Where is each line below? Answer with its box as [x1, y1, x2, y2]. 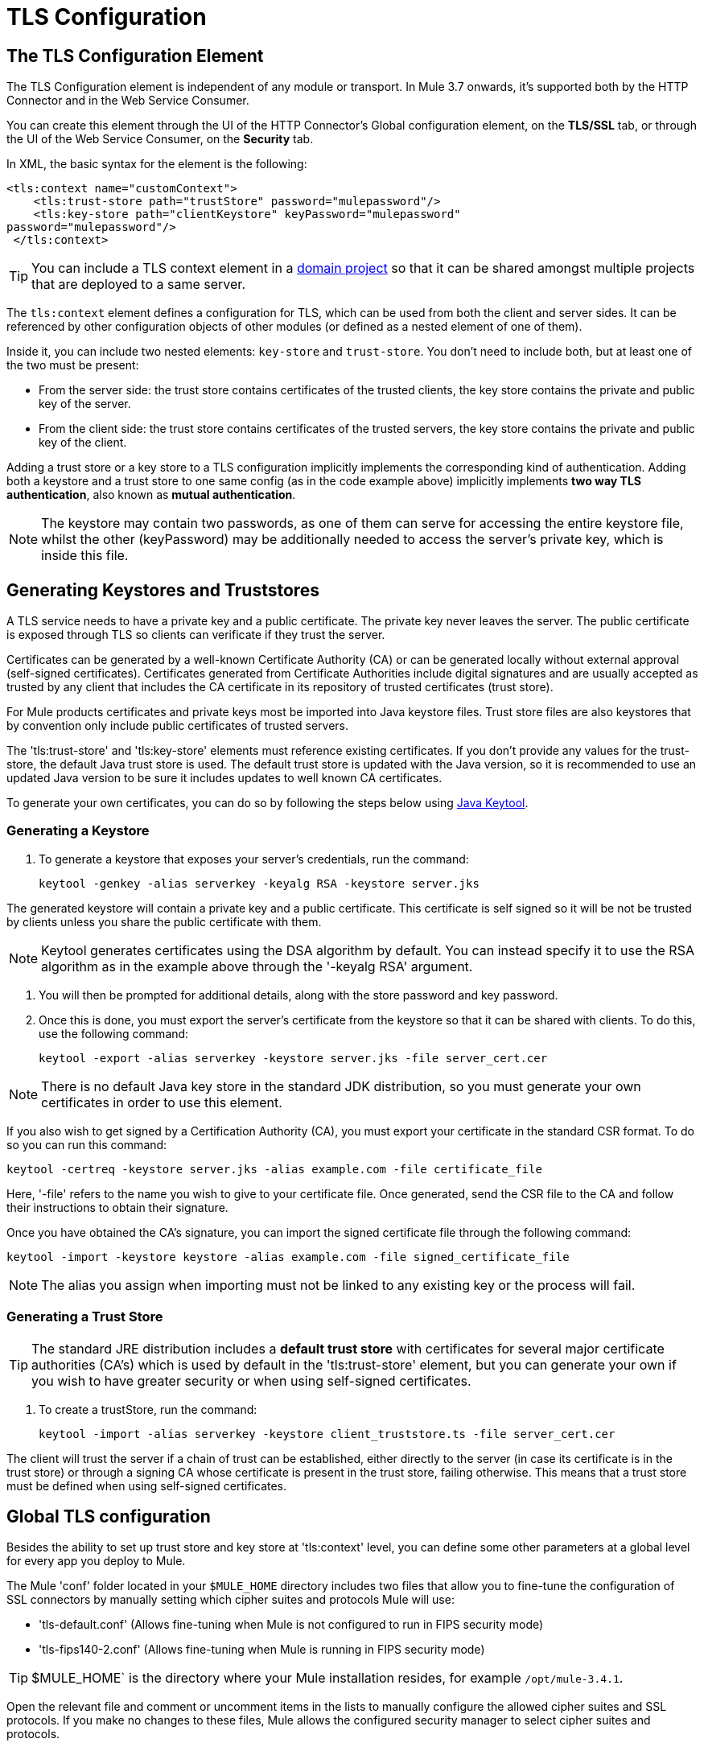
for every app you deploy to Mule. [6, 1554, 186, 1568]
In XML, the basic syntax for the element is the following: [6, 157, 307, 171]
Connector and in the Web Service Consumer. [6, 93, 249, 108]
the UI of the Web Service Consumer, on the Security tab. [6, 132, 314, 146]
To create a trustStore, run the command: [39, 1402, 257, 1416]
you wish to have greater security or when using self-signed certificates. [31, 1372, 471, 1389]
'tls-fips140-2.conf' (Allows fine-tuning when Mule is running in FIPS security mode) [39, 1642, 485, 1657]
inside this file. [41, 547, 129, 564]
